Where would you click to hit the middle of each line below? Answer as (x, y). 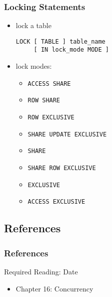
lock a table (33, 25)
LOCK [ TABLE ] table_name (60, 41)
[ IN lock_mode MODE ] (71, 50)
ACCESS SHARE (49, 84)
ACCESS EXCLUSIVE (56, 202)
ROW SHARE (44, 101)
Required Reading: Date (41, 271)
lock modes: (34, 66)
